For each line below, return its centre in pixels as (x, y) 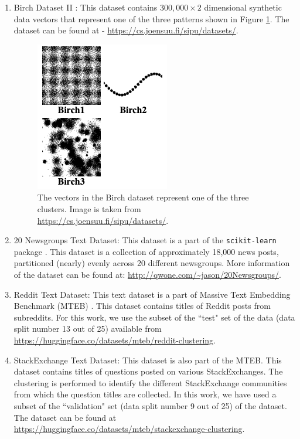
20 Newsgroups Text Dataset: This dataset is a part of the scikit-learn (145, 240)
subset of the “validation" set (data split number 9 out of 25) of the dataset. (150, 405)
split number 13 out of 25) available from (88, 329)
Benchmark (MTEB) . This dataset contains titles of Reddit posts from (142, 306)
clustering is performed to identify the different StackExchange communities (150, 382)
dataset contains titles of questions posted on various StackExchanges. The (148, 371)
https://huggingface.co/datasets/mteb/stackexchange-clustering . (129, 429)
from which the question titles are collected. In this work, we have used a (145, 394)
